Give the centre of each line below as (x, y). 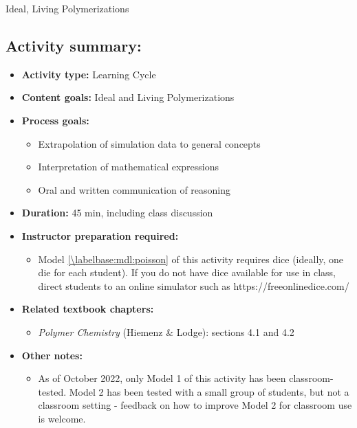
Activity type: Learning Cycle (89, 74)
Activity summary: (74, 45)
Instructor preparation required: (100, 235)
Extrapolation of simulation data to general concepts (149, 143)
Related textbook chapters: (88, 309)
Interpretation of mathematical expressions (129, 167)
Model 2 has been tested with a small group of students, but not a (209, 391)
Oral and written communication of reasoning (134, 189)
